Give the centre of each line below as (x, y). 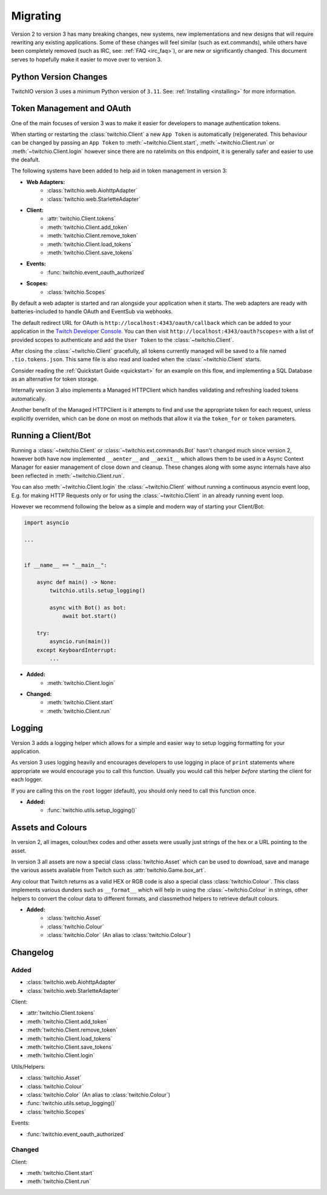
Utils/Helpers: (28, 1066)
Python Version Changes (59, 77)
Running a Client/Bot (51, 436)
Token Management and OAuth (71, 108)
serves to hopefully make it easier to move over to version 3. (87, 59)
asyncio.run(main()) (80, 642)
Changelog (32, 952)
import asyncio (46, 523)
